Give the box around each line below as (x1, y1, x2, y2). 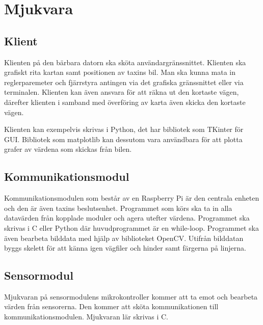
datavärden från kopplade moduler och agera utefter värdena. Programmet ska (4, 212, 250, 223)
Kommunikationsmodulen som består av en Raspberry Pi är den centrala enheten (4, 193, 259, 203)
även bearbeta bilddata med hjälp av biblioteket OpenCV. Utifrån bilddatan (4, 232, 244, 243)
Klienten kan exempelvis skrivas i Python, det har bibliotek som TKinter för (4, 124, 244, 134)
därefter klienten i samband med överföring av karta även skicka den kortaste (4, 96, 246, 107)
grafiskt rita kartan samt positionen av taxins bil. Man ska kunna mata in (4, 67, 235, 77)
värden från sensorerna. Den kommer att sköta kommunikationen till (4, 301, 219, 312)
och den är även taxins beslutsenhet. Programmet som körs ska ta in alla (4, 202, 232, 213)
